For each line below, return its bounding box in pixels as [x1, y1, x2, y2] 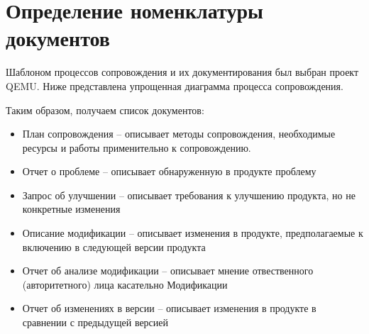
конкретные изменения [22, 201, 121, 216]
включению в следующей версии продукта [22, 239, 206, 254]
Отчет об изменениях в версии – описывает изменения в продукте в [22, 301, 316, 316]
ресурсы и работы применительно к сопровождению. [22, 140, 251, 155]
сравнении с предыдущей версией [22, 315, 169, 330]
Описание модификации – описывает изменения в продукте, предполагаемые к [22, 226, 363, 240]
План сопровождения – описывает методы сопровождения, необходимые [22, 126, 336, 141]
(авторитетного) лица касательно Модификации [22, 277, 228, 291]
